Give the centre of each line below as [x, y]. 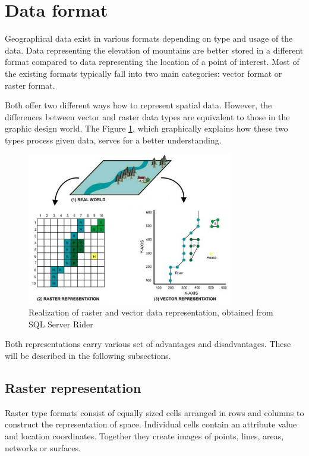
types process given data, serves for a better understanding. [113, 140]
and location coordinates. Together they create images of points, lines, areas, [144, 436]
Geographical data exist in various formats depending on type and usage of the [149, 38]
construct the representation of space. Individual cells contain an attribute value [151, 424]
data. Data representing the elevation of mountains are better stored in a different [154, 50]
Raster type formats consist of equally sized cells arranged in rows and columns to [154, 412]
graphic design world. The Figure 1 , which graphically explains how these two [146, 128]
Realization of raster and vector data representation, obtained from [151, 312]
